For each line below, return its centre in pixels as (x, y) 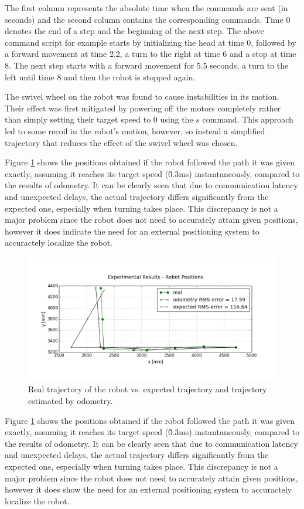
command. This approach (248, 119)
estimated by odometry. (71, 401)
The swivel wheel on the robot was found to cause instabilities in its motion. (142, 96)
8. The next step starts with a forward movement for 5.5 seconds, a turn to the (147, 65)
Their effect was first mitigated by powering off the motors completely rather (143, 108)
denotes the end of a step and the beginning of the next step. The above (134, 31)
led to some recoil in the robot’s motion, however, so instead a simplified (135, 130)
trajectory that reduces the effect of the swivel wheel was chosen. (121, 142)
